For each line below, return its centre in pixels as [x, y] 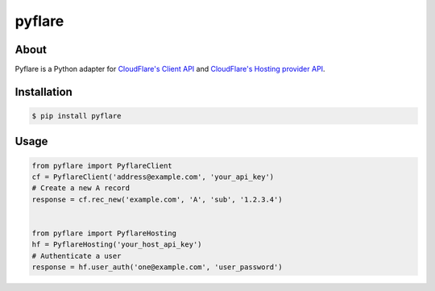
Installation [43, 91]
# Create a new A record [81, 188]
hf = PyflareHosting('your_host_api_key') [117, 245]
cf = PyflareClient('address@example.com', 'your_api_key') [153, 177]
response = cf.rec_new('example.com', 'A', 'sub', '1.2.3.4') [157, 199]
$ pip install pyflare [77, 116]
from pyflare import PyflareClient [102, 166]
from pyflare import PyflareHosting [104, 233]
